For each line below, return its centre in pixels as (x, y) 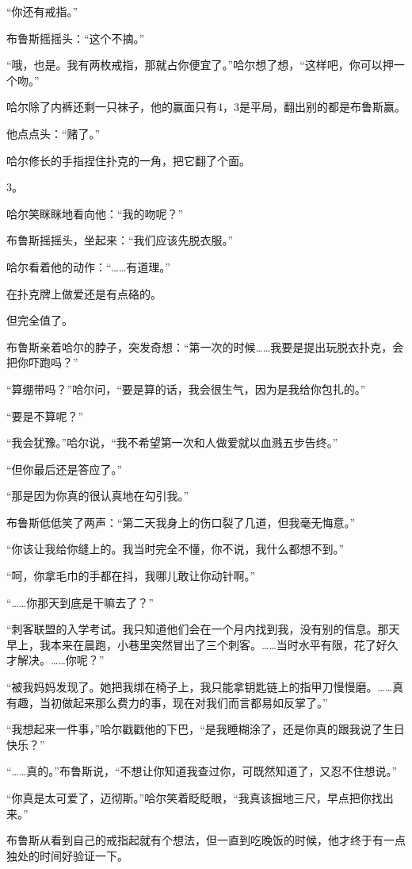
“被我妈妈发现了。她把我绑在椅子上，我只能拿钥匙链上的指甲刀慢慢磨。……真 (205, 687)
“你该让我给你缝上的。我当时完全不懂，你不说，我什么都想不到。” (175, 549)
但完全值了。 (40, 320)
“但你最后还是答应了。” (65, 469)
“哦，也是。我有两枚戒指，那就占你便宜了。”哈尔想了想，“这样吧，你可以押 (200, 65)
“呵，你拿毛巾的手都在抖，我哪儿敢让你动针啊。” (131, 576)
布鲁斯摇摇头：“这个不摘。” (76, 38)
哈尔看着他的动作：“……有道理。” (88, 266)
